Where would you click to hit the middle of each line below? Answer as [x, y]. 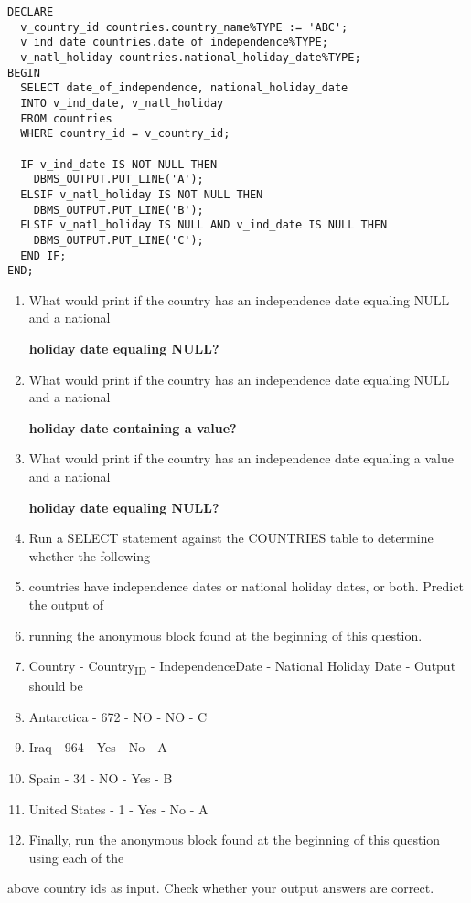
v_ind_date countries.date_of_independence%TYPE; [174, 42]
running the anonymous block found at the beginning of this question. [225, 635]
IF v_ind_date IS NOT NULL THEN [119, 164]
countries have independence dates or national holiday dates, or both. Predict [246, 586]
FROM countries [66, 118]
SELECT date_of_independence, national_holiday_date [184, 88]
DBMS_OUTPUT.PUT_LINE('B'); [118, 210]
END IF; [43, 255]
